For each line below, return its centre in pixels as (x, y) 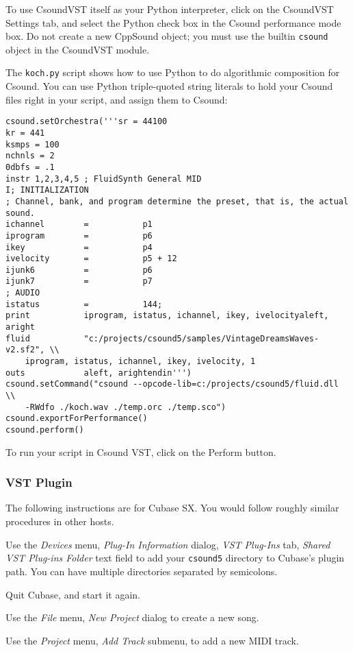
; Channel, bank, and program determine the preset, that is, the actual (177, 201)
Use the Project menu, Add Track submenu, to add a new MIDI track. (152, 640)
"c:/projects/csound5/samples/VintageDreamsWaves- (201, 338)
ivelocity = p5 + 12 (91, 259)
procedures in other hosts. (60, 521)
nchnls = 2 (30, 156)
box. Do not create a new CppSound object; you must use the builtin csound (167, 36)
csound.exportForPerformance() (77, 419)
